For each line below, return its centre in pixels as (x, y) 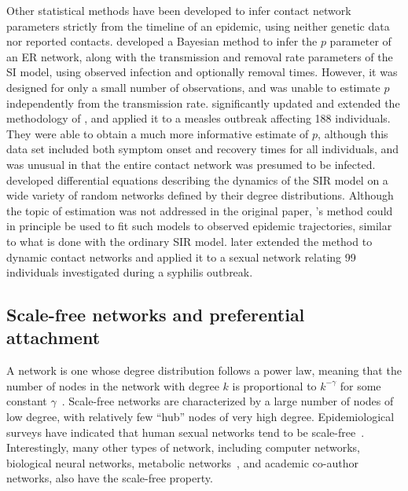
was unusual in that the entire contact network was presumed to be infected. (191, 164)
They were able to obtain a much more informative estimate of (158, 133)
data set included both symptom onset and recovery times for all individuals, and (203, 149)
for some (360, 385)
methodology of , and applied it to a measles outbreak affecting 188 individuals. (198, 118)
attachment (53, 337)
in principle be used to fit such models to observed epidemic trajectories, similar (199, 226)
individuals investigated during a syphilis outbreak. (130, 272)
